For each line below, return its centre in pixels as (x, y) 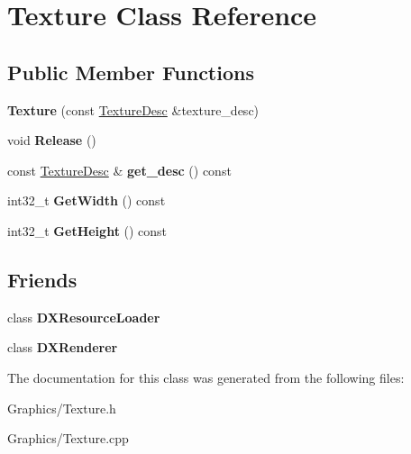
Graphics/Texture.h (62, 408)
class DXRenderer (63, 347)
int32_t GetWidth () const (87, 200)
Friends (42, 279)
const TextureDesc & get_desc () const (119, 170)
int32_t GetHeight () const (87, 230)
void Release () (52, 140)
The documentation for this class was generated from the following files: (206, 377)
